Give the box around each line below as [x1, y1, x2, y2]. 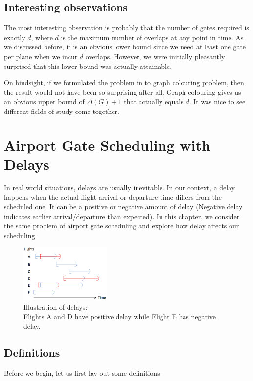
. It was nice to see [189, 96, 246, 107]
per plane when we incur [4, 51, 78, 61]
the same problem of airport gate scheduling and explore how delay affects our [4, 221, 239, 231]
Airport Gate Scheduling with [4, 134, 210, 155]
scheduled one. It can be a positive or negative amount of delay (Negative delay [4, 202, 243, 212]
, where [31, 32, 53, 42]
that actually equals [124, 96, 184, 107]
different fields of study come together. [4, 106, 119, 116]
